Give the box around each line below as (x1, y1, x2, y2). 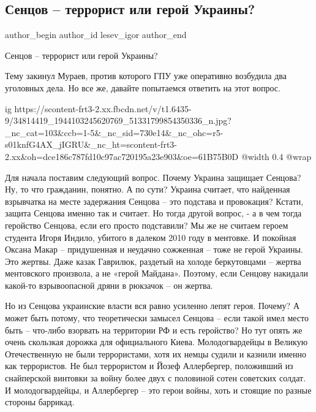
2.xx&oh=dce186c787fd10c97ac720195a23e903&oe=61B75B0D (5, 150, 239, 162)
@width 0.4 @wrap (241, 150, 312, 162)
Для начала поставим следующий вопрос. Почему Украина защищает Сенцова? (5, 170, 301, 183)
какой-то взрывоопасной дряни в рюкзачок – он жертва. (5, 278, 213, 291)
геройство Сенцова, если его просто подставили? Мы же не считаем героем (5, 218, 288, 231)
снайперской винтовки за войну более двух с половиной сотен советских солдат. (5, 372, 306, 384)
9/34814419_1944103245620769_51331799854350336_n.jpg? (5, 114, 231, 127)
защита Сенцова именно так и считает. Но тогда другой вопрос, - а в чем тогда (5, 207, 302, 219)
